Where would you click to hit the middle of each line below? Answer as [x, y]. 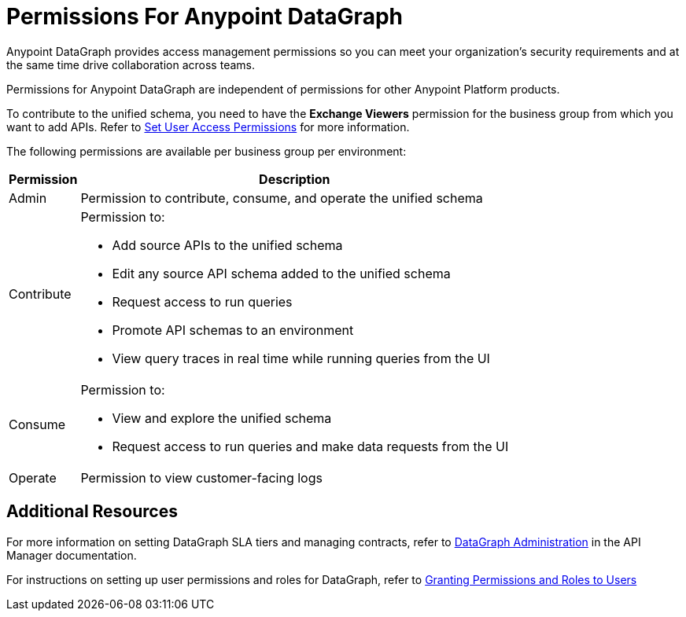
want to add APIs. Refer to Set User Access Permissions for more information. [208, 127]
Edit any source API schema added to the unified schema [281, 273]
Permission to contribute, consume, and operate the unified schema [282, 198]
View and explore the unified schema [222, 418]
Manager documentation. [72, 555]
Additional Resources [92, 512]
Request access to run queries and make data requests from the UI [310, 446]
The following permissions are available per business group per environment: [207, 151]
